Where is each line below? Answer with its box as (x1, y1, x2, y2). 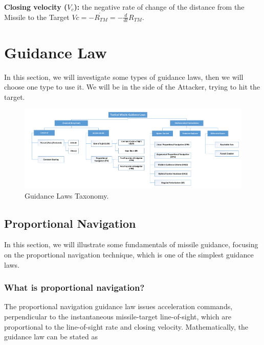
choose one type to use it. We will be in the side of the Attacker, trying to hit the (4, 81, 260, 92)
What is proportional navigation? (4, 281, 145, 294)
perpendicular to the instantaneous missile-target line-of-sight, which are (4, 311, 231, 321)
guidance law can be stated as (4, 331, 98, 342)
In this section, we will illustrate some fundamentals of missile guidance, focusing (4, 239, 258, 250)
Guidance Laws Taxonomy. (25, 190, 109, 201)
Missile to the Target (4, 11, 70, 22)
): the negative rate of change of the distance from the (74, 2, 245, 12)
